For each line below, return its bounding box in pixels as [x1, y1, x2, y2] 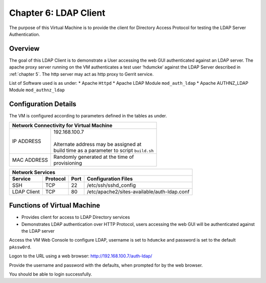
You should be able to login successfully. [9, 271, 92, 277]
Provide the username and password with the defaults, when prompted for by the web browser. [9, 262, 203, 268]
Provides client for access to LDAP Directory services [21, 214, 130, 220]
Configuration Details [9, 100, 76, 108]
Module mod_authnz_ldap [9, 87, 65, 93]
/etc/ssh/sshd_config [87, 181, 136, 188]
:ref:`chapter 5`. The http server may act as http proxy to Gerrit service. [9, 71, 154, 77]
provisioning [53, 159, 82, 166]
